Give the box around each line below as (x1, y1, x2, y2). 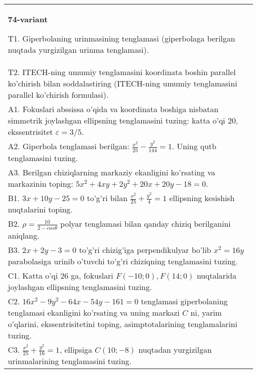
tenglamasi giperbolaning (141, 295, 228, 307)
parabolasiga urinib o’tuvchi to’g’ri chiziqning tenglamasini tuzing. (8, 255, 238, 267)
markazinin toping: (8, 177, 74, 189)
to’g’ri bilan (86, 192, 128, 204)
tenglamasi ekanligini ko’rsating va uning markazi (8, 306, 180, 318)
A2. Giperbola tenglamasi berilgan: (8, 140, 129, 152)
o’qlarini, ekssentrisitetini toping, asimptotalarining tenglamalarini (8, 318, 238, 330)
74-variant (8, 13, 48, 25)
